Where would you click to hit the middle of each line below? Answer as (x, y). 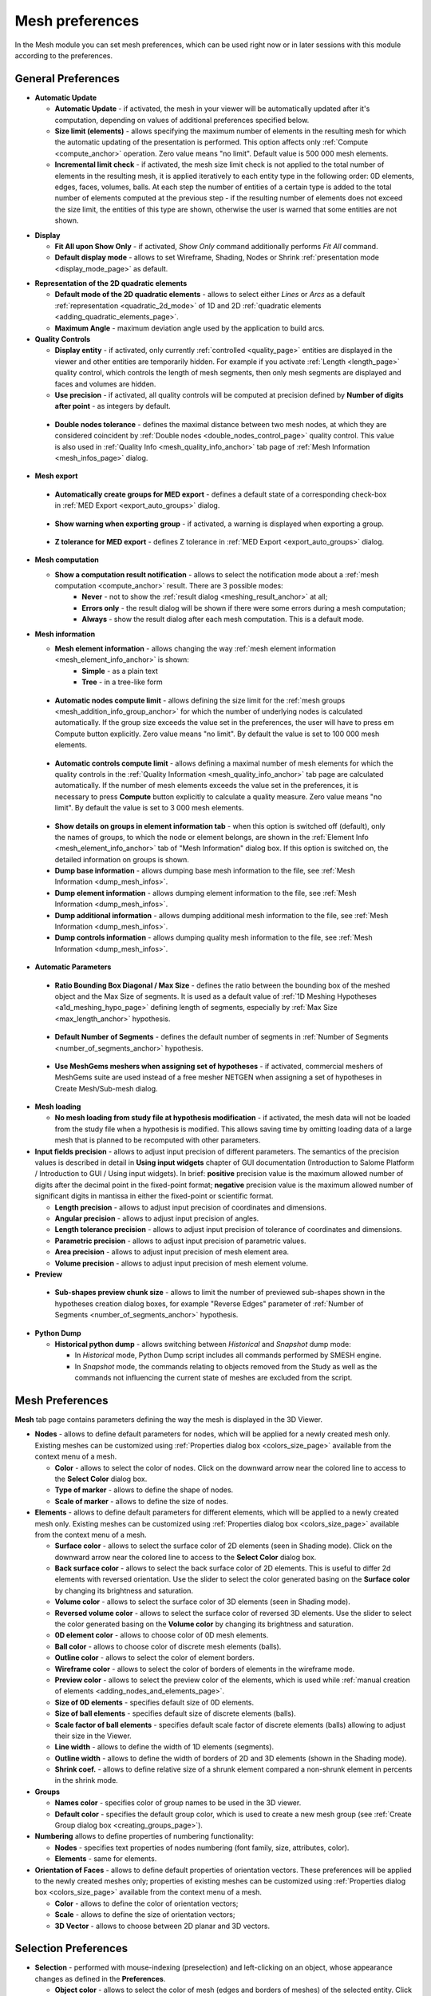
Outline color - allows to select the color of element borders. (155, 1657)
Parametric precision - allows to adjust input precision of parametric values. (180, 1241)
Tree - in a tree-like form (122, 682)
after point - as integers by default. (113, 406)
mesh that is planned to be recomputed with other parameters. (158, 1140)
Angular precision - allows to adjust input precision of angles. (157, 1218)
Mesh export (56, 476)
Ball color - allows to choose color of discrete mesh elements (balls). (168, 1646)
